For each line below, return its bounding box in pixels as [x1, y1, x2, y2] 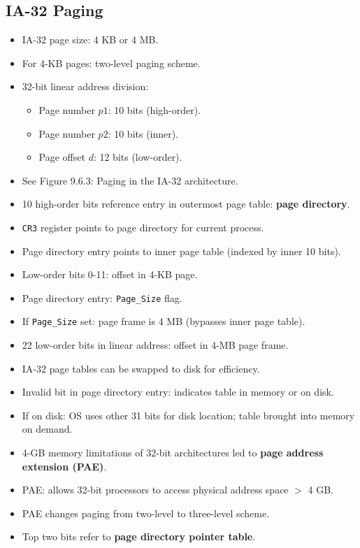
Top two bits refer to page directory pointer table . [22, 529, 256, 544]
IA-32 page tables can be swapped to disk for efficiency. [22, 361, 260, 375]
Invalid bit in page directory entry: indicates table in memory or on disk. [22, 384, 334, 399]
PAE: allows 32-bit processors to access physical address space [22, 482, 289, 497]
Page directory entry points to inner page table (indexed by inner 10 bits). [22, 243, 341, 258]
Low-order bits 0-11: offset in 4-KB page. [22, 267, 198, 282]
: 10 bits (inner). [108, 126, 179, 140]
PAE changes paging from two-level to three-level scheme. [22, 505, 270, 520]
